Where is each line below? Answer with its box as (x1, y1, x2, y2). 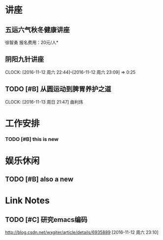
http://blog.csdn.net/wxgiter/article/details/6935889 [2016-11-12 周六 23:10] (5, 229, 159, 236)
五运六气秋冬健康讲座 (5, 26, 70, 34)
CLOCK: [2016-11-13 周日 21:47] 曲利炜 (5, 99, 83, 105)
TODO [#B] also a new (5, 175, 74, 184)
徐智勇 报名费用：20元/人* (5, 40, 59, 45)
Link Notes (5, 195, 50, 206)
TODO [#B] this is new (5, 135, 59, 142)
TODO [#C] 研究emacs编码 (5, 215, 87, 224)
